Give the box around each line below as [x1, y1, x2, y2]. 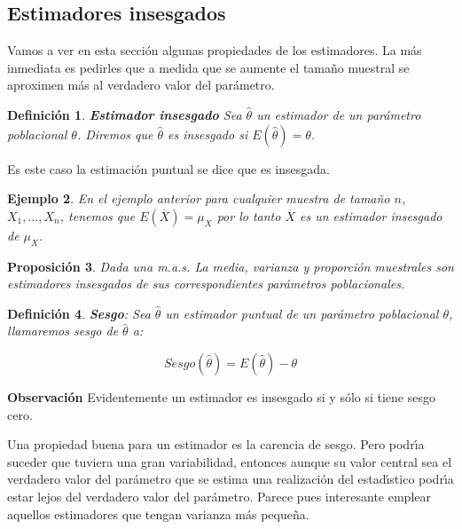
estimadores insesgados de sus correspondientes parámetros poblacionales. [7, 274, 405, 293]
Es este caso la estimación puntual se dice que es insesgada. [7, 159, 330, 178]
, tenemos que [59, 206, 136, 225]
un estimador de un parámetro [256, 105, 421, 123]
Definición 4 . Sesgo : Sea [7, 304, 151, 322]
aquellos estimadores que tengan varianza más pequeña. [7, 504, 309, 523]
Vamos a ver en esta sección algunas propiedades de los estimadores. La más [7, 41, 422, 59]
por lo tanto [216, 206, 281, 225]
